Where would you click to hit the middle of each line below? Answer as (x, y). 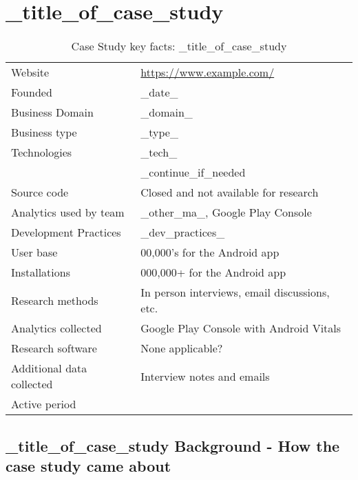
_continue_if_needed (193, 172)
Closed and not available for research (230, 192)
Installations (41, 272)
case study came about (88, 465)
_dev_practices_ (183, 232)
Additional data (49, 368)
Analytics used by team (68, 212)
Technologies (42, 152)
